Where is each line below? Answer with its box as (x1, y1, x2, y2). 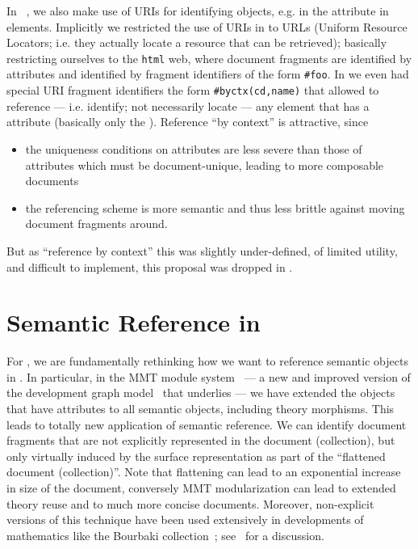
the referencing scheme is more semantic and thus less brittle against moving (25, 199, 405, 216)
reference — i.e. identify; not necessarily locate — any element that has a (6, 97, 370, 114)
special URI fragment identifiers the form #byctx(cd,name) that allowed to (6, 82, 379, 99)
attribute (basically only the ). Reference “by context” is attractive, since (6, 113, 369, 130)
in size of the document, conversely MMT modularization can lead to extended (6, 479, 396, 496)
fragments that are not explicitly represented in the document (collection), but (6, 432, 395, 449)
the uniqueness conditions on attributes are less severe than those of (25, 140, 362, 157)
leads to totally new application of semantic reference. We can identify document (6, 416, 407, 433)
